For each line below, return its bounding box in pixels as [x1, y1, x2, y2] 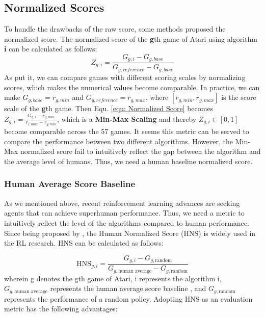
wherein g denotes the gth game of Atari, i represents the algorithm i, [4, 273, 222, 283]
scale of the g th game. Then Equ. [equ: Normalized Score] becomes [4, 103, 214, 114]
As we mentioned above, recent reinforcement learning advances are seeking [4, 197, 240, 208]
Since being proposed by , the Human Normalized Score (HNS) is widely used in [4, 227, 256, 238]
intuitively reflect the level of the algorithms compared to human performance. [4, 217, 249, 228]
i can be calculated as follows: [4, 43, 97, 54]
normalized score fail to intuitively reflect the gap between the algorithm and [20, 146, 261, 156]
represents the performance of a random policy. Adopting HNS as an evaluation [4, 293, 253, 304]
